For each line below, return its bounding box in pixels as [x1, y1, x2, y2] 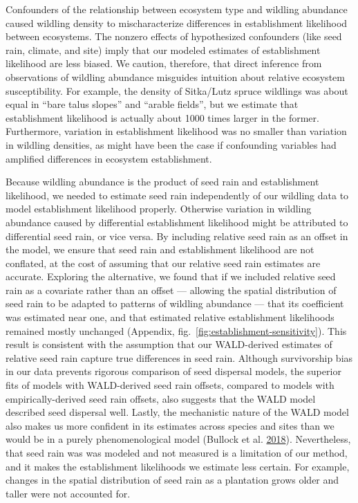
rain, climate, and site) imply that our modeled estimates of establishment [6, 42, 321, 57]
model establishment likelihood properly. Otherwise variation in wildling [6, 201, 312, 216]
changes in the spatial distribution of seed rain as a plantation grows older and [6, 473, 339, 487]
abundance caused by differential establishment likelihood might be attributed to [6, 214, 348, 229]
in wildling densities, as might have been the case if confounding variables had [6, 137, 337, 152]
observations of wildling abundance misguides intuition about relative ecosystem [6, 69, 345, 84]
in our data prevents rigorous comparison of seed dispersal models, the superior [6, 364, 341, 378]
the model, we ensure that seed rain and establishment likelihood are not [6, 242, 314, 257]
